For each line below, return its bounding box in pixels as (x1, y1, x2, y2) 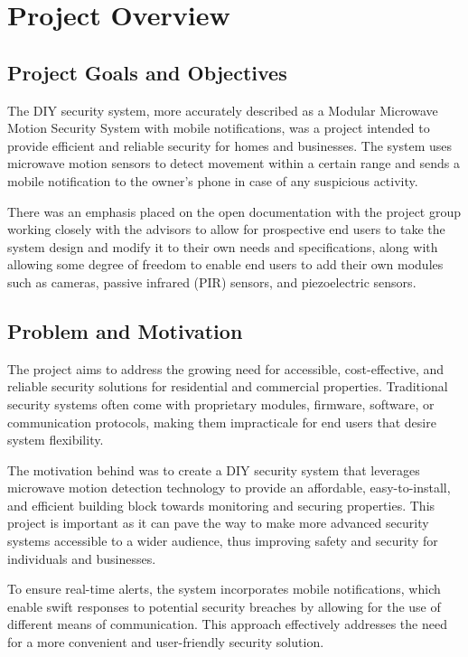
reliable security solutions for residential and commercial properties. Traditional (7, 377, 448, 396)
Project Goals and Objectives (7, 58, 287, 86)
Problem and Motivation (7, 316, 243, 344)
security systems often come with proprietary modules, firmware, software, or (7, 394, 435, 413)
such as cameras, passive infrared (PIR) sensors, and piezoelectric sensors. (7, 272, 417, 291)
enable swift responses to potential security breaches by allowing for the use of (7, 596, 441, 615)
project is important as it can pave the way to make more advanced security (7, 513, 429, 532)
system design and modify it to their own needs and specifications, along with (7, 237, 438, 256)
